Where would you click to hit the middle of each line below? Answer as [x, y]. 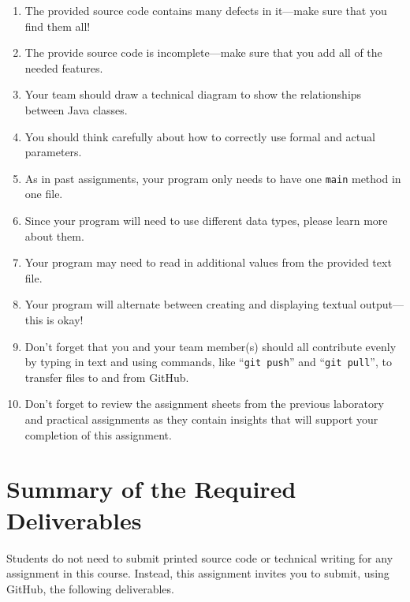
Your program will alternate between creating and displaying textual [191, 304]
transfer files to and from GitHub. [107, 377]
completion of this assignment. [98, 434]
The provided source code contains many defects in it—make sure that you [206, 10]
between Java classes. [76, 109]
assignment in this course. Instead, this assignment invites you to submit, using [198, 573]
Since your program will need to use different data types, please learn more [206, 220]
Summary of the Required [151, 489]
